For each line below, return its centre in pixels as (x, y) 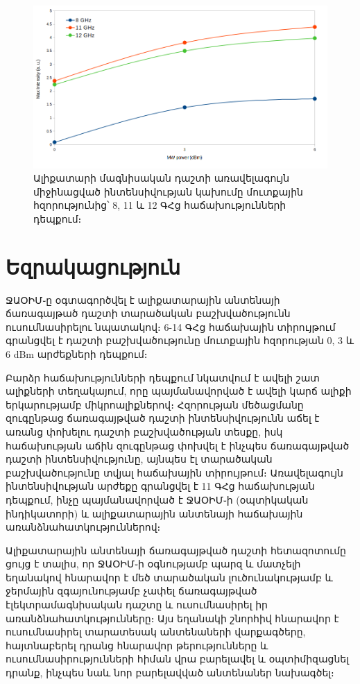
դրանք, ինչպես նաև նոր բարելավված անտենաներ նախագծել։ (170, 673)
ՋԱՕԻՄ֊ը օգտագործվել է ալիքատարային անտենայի (143, 299)
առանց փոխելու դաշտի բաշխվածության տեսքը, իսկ (144, 431)
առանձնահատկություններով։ (83, 527)
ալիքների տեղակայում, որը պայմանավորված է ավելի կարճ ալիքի (179, 391)
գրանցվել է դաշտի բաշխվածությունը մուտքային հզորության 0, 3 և (180, 340)
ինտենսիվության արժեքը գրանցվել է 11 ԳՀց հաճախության (160, 486)
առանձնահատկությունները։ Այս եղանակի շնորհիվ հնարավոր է (172, 618)
